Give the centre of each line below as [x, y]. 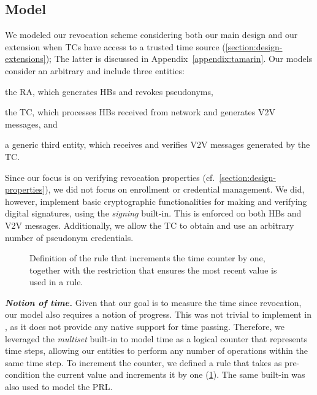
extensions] [25, 59]
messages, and [31, 124]
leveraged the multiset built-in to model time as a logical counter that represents [156, 338]
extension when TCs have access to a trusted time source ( [115, 46]
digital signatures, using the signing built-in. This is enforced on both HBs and [153, 213]
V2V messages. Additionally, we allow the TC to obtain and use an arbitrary [150, 225]
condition [22, 374]
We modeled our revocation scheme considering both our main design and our [151, 35]
